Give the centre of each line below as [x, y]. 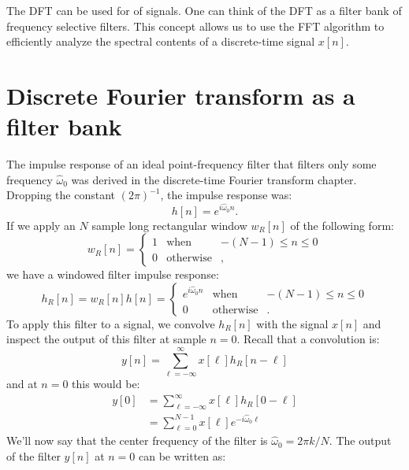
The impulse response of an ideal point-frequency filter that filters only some [191, 164]
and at [22, 384]
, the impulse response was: [226, 195]
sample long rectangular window [169, 225]
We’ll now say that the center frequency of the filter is [137, 440]
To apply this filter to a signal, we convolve [111, 323]
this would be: [106, 384]
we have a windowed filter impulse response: [113, 274]
